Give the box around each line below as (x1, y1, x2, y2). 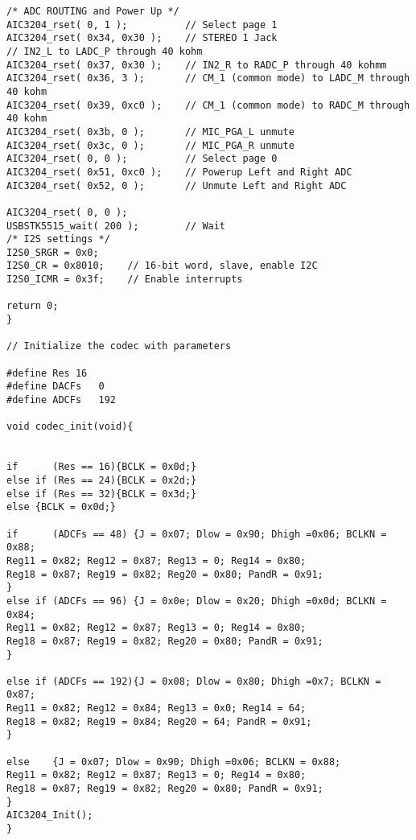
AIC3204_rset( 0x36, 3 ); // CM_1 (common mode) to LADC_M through (6, 72, 410, 84)
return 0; (6, 300, 59, 312)
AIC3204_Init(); (6, 809, 93, 821)
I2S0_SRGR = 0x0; (6, 246, 99, 258)
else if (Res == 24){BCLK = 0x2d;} (6, 474, 197, 486)
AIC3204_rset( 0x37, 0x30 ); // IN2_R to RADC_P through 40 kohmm (6, 59, 387, 71)
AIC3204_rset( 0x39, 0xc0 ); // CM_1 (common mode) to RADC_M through (6, 99, 410, 111)
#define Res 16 (6, 367, 88, 379)
